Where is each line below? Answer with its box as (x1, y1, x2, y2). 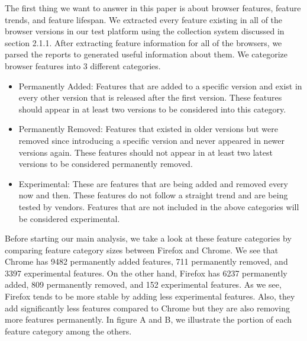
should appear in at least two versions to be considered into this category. (18, 102, 286, 115)
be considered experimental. (18, 212, 120, 224)
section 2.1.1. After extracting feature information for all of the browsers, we (5, 36, 282, 49)
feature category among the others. (5, 324, 132, 337)
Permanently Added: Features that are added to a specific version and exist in (18, 79, 302, 92)
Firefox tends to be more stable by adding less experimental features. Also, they (5, 290, 295, 303)
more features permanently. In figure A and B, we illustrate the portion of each (5, 313, 292, 326)
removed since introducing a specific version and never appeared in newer (18, 134, 285, 146)
